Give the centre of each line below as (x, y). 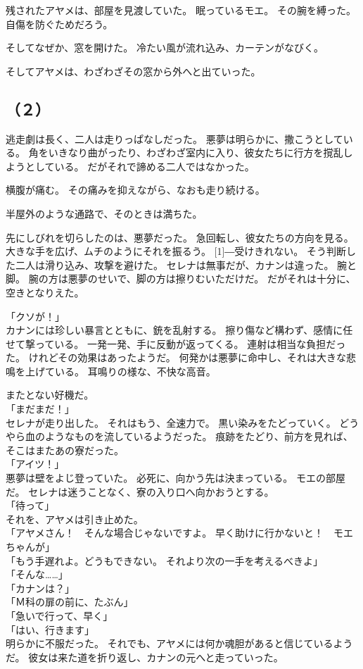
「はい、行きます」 (50, 629)
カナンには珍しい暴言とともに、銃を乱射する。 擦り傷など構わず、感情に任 (179, 330)
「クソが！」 (35, 316)
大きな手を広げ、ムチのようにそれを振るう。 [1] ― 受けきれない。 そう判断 (176, 251)
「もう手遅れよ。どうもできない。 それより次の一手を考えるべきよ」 (164, 560)
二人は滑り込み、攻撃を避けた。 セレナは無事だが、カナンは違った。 (174, 264)
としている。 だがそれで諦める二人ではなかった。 (140, 166)
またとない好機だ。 (50, 395)
